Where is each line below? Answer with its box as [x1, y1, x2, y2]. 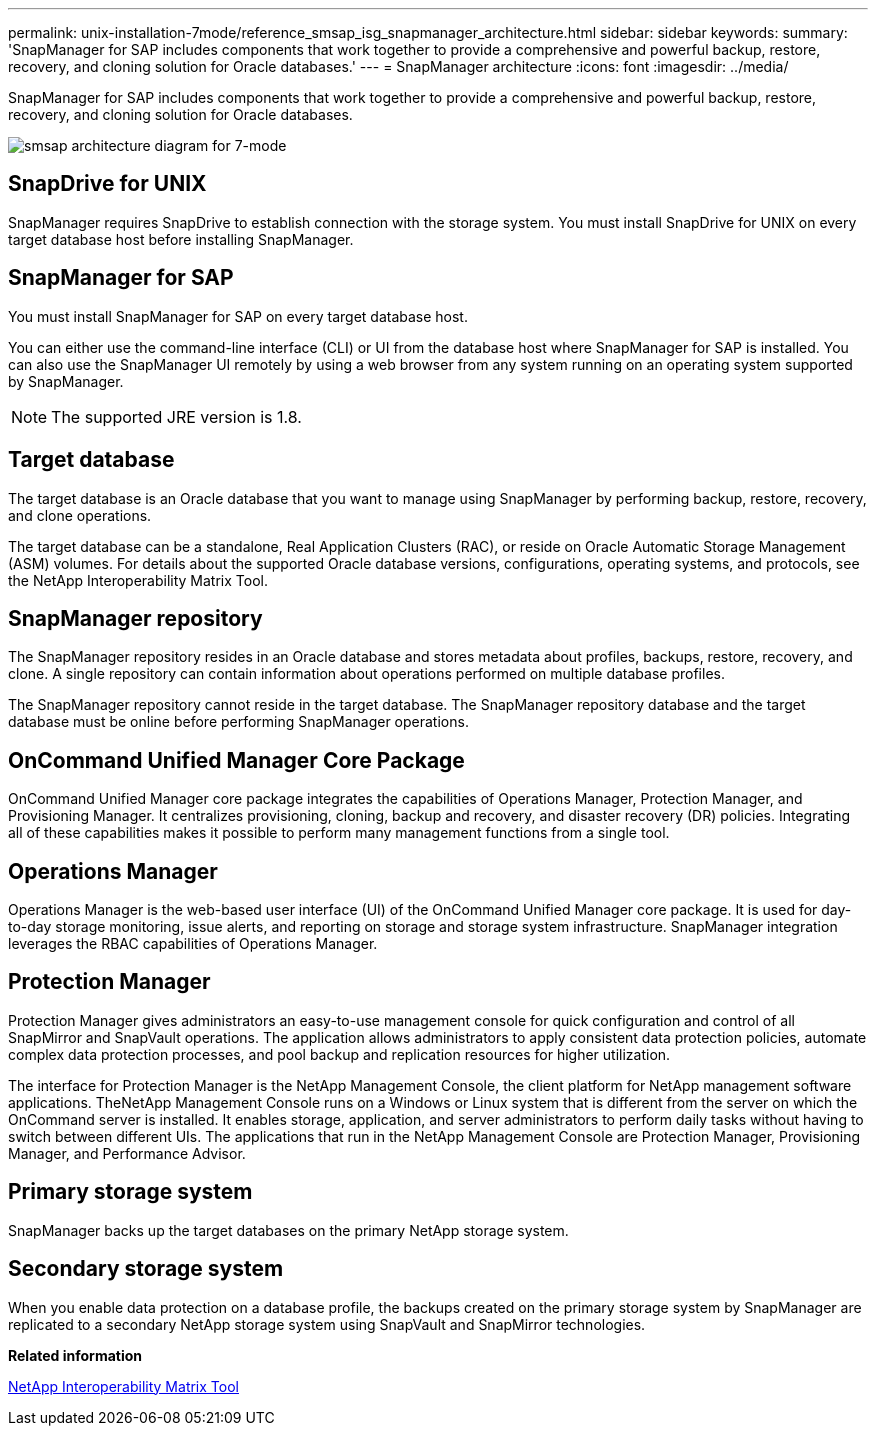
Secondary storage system [8, 1256, 284, 1282]
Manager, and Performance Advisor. [8, 1144, 246, 1162]
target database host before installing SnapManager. [8, 230, 354, 248]
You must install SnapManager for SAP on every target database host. [8, 307, 468, 325]
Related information [8, 1346, 143, 1364]
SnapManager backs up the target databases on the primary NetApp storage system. [8, 1221, 569, 1239]
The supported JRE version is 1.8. [51, 406, 302, 427]
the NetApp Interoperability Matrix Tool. [8, 571, 268, 589]
